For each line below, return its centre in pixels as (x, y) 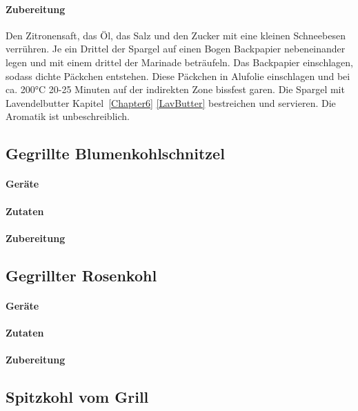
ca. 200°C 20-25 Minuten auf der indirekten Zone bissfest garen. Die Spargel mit (175, 89)
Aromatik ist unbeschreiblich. (68, 116)
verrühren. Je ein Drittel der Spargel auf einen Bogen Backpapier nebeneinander (176, 49)
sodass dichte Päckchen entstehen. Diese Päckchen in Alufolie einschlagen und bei (178, 76)
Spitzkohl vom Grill (77, 397)
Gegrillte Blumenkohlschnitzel (115, 153)
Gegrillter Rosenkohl (81, 275)
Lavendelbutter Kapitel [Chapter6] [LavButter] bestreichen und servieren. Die (171, 102)
